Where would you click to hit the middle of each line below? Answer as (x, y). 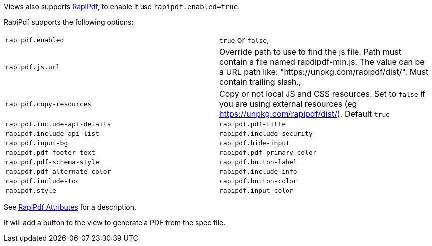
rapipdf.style (31, 190)
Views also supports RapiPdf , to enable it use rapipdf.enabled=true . (122, 7)
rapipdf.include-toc (43, 181)
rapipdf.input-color (256, 190)
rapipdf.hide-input (254, 143)
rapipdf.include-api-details (58, 124)
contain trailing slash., (260, 82)
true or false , (244, 40)
